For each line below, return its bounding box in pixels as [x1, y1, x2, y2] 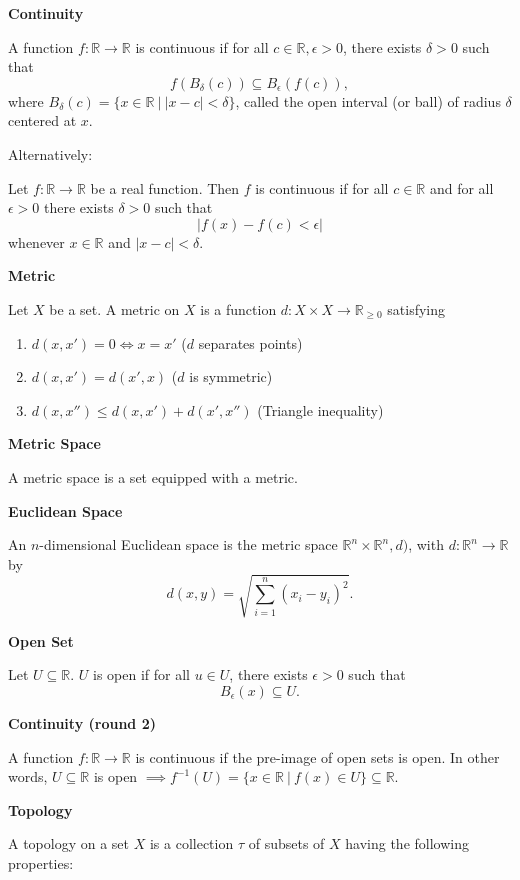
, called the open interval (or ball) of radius [235, 90, 501, 111]
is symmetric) [189, 366, 273, 387]
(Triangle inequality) [257, 399, 384, 420]
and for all [429, 177, 494, 198]
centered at [8, 110, 77, 131]
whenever [8, 231, 65, 252]
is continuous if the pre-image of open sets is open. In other [135, 746, 500, 767]
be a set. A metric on [49, 298, 180, 319]
